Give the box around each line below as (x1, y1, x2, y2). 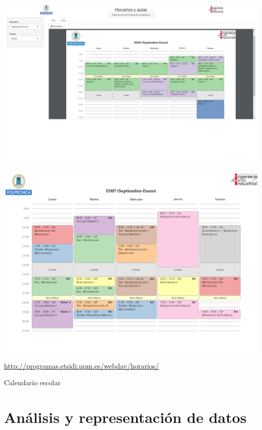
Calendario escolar (4, 377, 61, 388)
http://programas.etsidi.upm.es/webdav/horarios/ (4, 360, 159, 371)
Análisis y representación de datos (4, 406, 247, 427)
